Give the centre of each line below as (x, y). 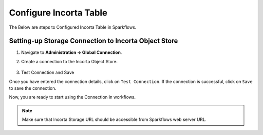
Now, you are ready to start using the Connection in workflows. (72, 97)
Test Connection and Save (47, 72)
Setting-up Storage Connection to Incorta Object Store (94, 41)
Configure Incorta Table (58, 13)
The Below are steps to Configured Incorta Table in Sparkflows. (73, 27)
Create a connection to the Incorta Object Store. (69, 61)
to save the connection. (33, 88)
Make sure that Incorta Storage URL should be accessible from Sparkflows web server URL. (114, 119)
